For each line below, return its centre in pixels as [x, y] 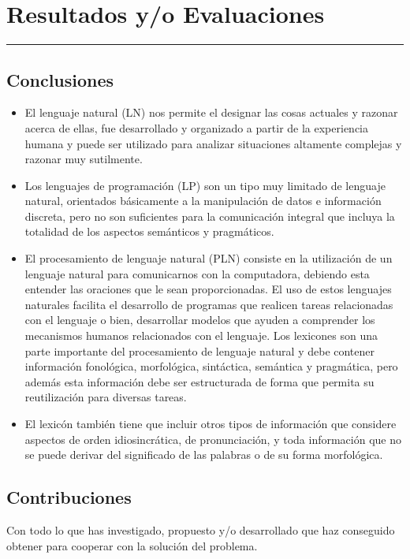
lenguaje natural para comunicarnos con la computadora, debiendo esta [197, 273]
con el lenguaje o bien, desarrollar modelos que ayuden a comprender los [200, 320]
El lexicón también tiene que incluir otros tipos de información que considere [211, 424]
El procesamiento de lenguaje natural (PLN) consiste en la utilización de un [209, 258]
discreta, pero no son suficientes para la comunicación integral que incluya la [210, 216]
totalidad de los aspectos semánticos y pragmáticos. [149, 231]
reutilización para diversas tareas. [106, 397]
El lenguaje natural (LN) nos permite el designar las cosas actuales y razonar [211, 112]
